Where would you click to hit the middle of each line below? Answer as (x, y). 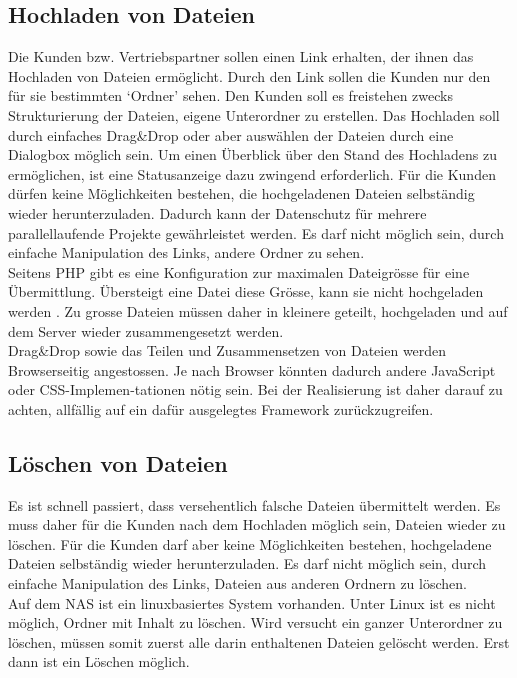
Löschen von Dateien (118, 462)
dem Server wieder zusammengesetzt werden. (146, 330)
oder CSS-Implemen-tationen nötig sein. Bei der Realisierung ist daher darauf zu (255, 389)
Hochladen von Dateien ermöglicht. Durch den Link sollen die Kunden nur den (249, 75)
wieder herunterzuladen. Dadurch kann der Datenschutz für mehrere (217, 212)
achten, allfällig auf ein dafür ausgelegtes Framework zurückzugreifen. (221, 408)
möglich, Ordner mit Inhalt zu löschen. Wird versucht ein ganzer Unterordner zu (255, 622)
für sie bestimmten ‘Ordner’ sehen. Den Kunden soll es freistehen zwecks (230, 95)
